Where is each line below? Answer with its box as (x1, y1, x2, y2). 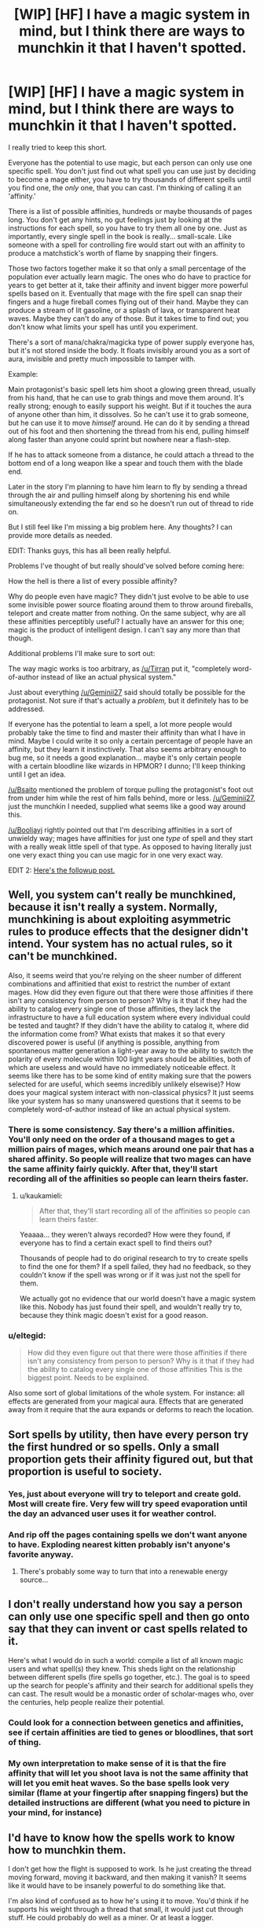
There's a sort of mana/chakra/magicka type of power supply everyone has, (8, 337, 255, 347)
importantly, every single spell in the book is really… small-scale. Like (8, 231, 232, 241)
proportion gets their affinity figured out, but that (8, 1452, 254, 1466)
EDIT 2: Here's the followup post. (8, 865, 115, 875)
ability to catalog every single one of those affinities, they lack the (8, 1004, 222, 1013)
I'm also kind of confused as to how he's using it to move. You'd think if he (8, 1896, 249, 1905)
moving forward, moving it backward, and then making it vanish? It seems (8, 1872, 247, 1882)
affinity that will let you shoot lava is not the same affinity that (8, 1768, 249, 1779)
